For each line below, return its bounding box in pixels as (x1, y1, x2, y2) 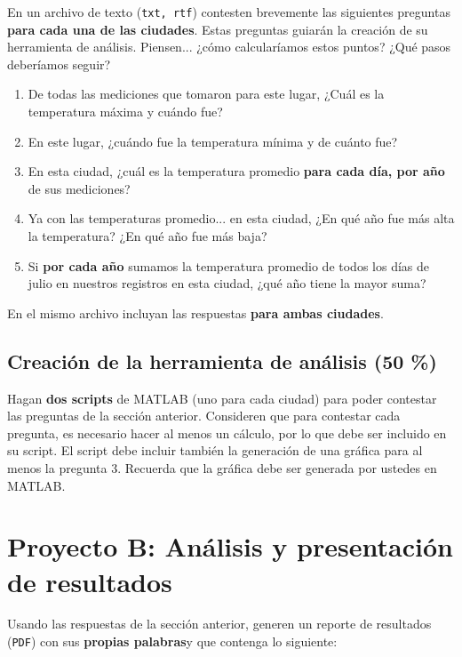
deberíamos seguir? (7, 54, 111, 73)
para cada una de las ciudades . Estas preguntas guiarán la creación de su (7, 20, 428, 38)
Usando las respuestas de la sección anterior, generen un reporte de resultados (7, 614, 432, 633)
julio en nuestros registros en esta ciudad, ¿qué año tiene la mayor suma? (28, 274, 426, 292)
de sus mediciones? (28, 179, 131, 197)
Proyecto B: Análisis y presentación (7, 528, 453, 565)
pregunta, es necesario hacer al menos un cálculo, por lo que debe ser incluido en (7, 423, 447, 442)
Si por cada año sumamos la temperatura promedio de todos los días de (28, 256, 430, 275)
